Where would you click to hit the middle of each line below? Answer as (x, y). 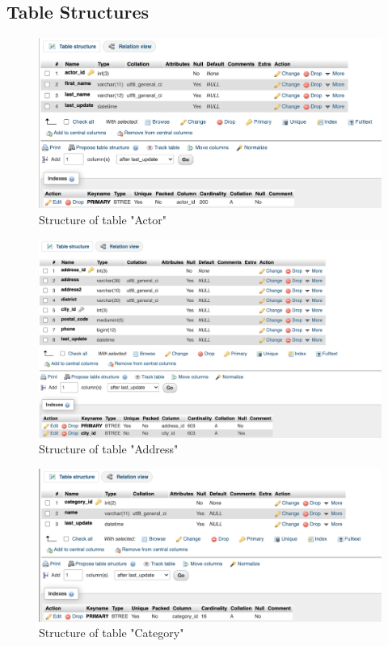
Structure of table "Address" (109, 449)
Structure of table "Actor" (103, 219)
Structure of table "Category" (112, 633)
